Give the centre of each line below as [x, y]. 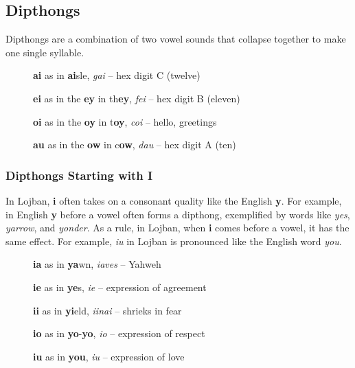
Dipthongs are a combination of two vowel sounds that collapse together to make [176, 39]
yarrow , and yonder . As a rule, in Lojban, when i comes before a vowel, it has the [177, 228]
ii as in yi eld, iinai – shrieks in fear [107, 310]
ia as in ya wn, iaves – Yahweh [97, 264]
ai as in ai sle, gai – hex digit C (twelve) [117, 75]
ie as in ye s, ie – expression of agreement [120, 287]
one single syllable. [45, 52]
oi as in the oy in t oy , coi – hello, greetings [125, 121]
